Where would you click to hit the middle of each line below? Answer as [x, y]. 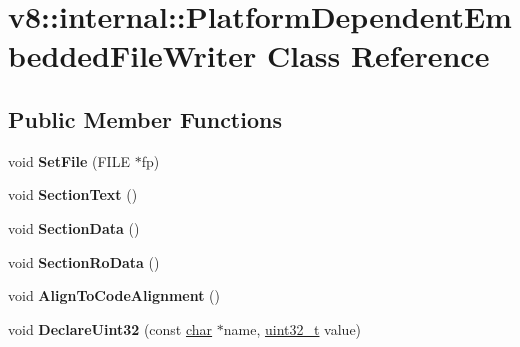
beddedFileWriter [132, 55]
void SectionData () [74, 227]
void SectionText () [73, 194]
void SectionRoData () [84, 261]
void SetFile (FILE [69, 160]
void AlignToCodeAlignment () [114, 295]
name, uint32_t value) [292, 328]
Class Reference [378, 55]
